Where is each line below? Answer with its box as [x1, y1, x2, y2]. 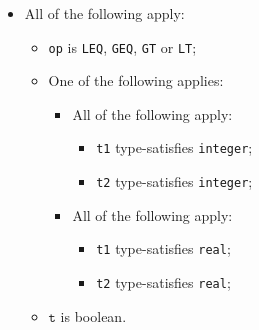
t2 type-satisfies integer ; [96, 171, 253, 192]
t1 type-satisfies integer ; [96, 137, 253, 158]
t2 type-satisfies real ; [96, 272, 231, 292]
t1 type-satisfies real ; [96, 238, 231, 259]
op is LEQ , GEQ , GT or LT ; [48, 36, 197, 57]
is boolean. [60, 305, 127, 326]
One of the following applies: [48, 70, 224, 91]
